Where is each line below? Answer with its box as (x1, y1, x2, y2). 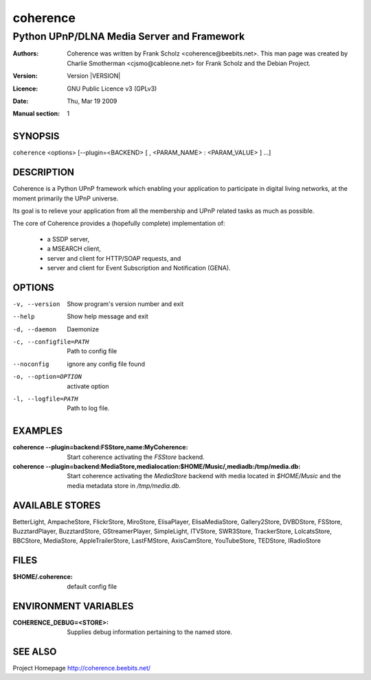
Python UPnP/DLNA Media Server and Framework (12, 30, 245, 43)
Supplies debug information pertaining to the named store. (67, 628, 233, 636)
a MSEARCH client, (47, 244, 101, 253)
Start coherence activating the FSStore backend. (67, 453, 205, 461)
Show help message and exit (67, 312, 148, 320)
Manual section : (12, 110, 60, 118)
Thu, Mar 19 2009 (67, 97, 117, 105)
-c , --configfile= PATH (12, 338, 89, 346)
